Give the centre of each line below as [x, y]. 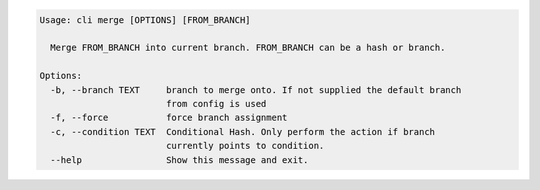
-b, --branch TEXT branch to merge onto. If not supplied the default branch [256, 89]
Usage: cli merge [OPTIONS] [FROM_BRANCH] [145, 19]
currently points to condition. [245, 146]
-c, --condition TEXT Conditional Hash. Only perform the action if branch [242, 131]
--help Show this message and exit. [179, 159]
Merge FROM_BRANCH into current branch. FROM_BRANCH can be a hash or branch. [248, 48]
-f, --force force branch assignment [169, 118]
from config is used [216, 103]
